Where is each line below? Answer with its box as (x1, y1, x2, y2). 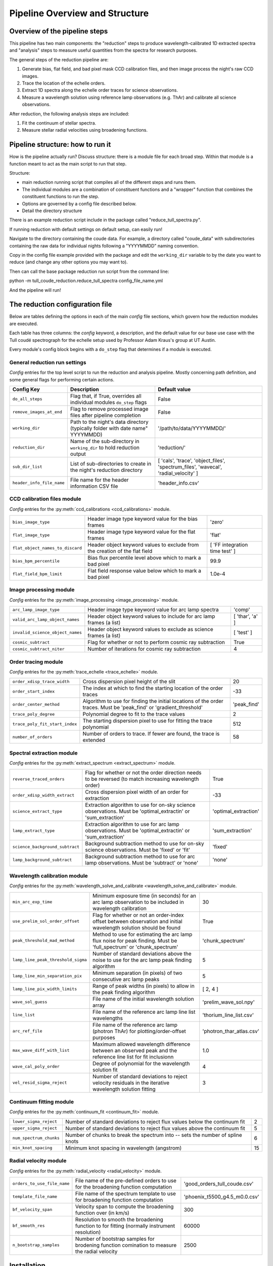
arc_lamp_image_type (12, 607, 60, 612)
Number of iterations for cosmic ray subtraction (87, 646, 201, 653)
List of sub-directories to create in (70, 460, 152, 467)
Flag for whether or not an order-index (93, 912, 184, 919)
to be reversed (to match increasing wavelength (85, 775, 199, 782)
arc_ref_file (12, 1028, 42, 1034)
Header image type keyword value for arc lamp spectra (87, 606, 219, 613)
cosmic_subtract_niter (12, 646, 65, 652)
